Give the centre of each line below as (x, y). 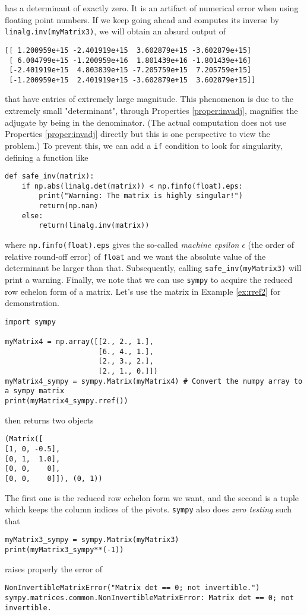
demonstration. (32, 303)
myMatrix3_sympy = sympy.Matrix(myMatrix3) (92, 540)
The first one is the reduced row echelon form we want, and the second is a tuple (152, 497)
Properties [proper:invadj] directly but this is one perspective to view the (137, 134)
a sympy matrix (35, 391)
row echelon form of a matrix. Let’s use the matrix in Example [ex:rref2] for (143, 291)
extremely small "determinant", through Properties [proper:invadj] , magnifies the (151, 111)
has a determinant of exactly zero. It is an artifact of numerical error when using (152, 8)
